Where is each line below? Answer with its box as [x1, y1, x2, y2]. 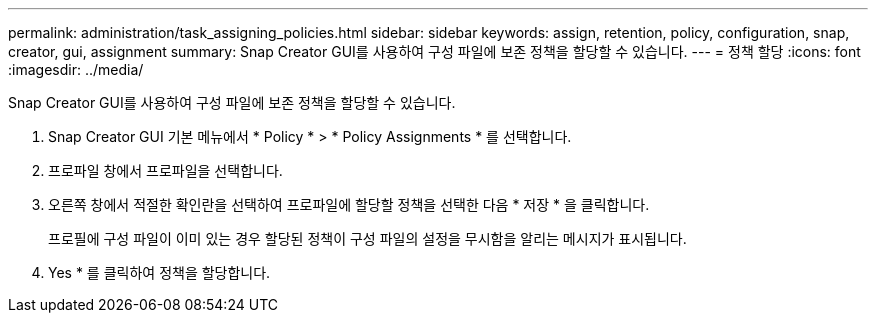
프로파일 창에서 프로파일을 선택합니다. [48, 162, 283, 179]
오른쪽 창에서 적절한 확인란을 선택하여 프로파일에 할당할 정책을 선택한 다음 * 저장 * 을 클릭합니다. [48, 196, 650, 213]
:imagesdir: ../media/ [8, 61, 144, 78]
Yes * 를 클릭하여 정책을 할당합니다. [48, 264, 271, 281]
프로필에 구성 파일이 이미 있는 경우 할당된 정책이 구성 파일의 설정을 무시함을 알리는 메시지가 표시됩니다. [48, 230, 687, 247]
